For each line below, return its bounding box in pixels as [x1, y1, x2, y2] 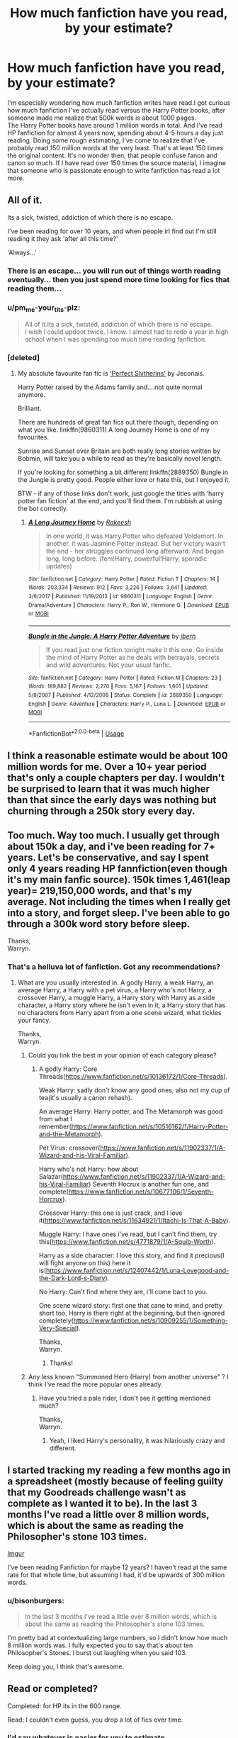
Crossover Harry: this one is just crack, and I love [38, 1209, 183, 1217]
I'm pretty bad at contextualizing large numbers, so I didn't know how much [7, 1633, 228, 1642]
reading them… [7, 284, 62, 293]
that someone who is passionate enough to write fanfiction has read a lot [7, 166, 220, 174]
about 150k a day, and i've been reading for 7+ [7, 840, 216, 852]
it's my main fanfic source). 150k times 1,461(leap [7, 873, 231, 885]
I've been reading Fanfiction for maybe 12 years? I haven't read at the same [7, 1563, 227, 1571]
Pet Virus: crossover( [38, 1143, 101, 1152]
